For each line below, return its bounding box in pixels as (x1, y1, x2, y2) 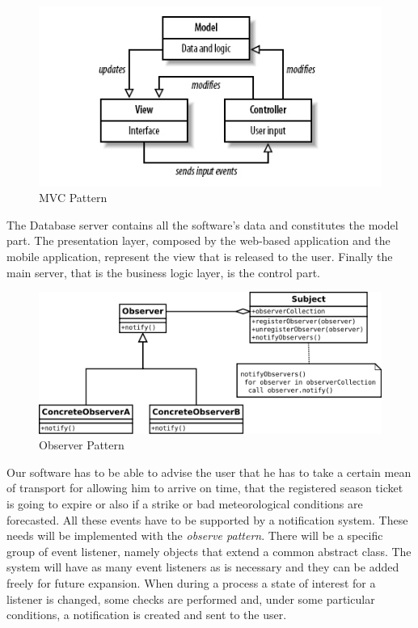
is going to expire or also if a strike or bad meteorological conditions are (6, 495, 363, 512)
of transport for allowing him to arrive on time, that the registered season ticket (6, 479, 403, 496)
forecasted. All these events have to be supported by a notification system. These (6, 511, 408, 528)
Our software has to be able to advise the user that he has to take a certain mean (6, 463, 412, 480)
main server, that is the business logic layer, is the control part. (6, 263, 320, 280)
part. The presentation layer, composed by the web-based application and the (6, 232, 391, 249)
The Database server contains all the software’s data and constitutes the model (6, 216, 399, 233)
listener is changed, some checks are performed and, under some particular (6, 590, 375, 607)
